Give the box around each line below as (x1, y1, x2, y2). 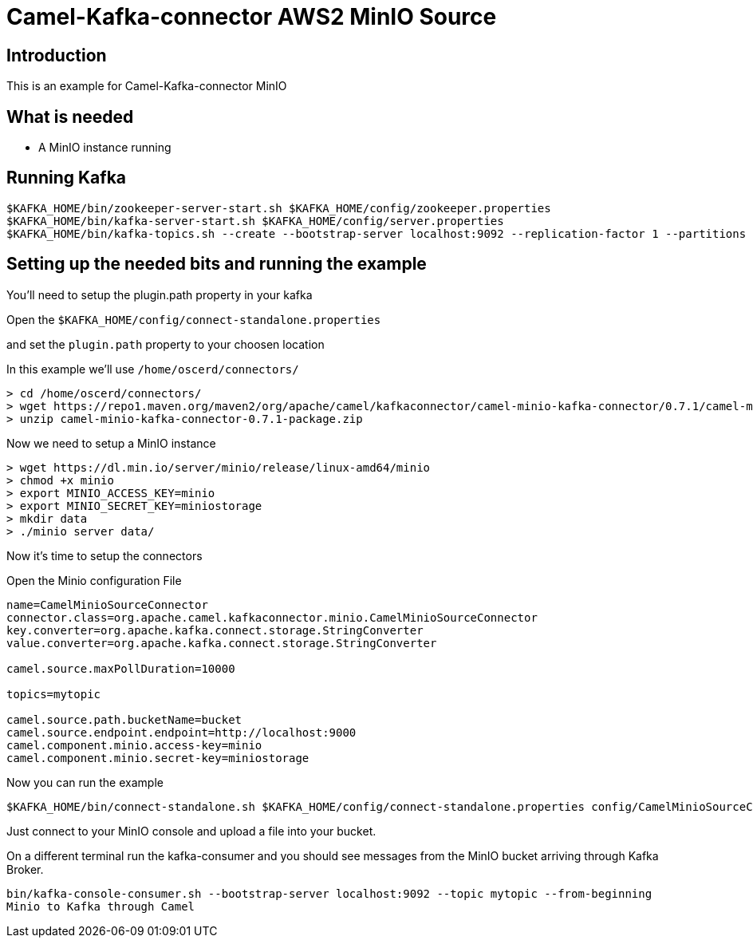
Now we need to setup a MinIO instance (6, 436, 216, 450)
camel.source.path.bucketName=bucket (6, 713, 242, 726)
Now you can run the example (6, 775, 164, 789)
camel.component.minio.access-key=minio (6, 738, 262, 752)
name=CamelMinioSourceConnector (6, 598, 208, 611)
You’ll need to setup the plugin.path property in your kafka (6, 287, 313, 302)
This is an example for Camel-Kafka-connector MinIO (6, 79, 287, 93)
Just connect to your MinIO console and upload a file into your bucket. (6, 824, 376, 838)
